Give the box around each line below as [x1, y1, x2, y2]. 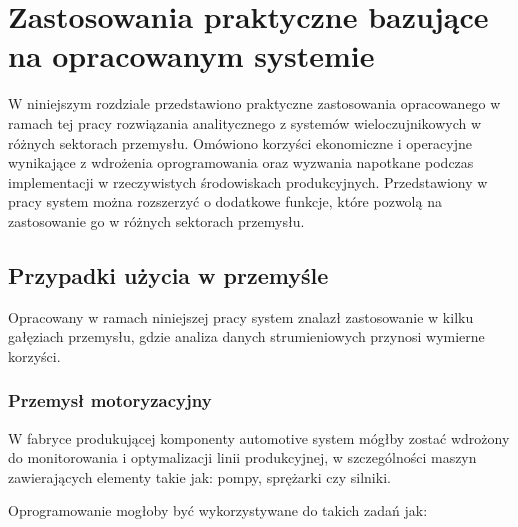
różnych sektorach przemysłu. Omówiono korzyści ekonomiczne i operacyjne [8, 132, 472, 153]
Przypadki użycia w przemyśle [8, 259, 329, 290]
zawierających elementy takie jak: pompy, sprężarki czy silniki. [8, 466, 391, 487]
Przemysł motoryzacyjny [8, 388, 212, 413]
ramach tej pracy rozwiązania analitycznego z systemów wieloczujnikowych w [8, 112, 482, 133]
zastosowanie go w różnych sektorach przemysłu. [8, 210, 305, 231]
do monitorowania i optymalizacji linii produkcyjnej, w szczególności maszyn [8, 447, 477, 468]
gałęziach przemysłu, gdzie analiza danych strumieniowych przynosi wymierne [8, 326, 485, 347]
